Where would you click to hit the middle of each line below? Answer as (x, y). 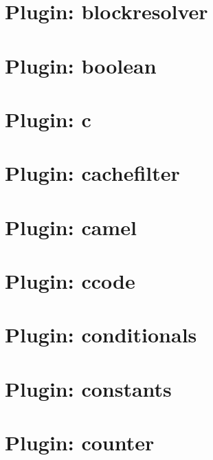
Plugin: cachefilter (92, 173)
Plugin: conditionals (101, 335)
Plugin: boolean (81, 65)
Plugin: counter (80, 442)
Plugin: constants (88, 388)
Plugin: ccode (70, 281)
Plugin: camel (71, 227)
